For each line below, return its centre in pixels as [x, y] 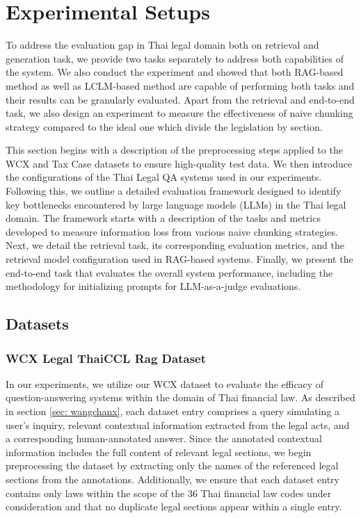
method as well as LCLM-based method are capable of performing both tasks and [180, 85]
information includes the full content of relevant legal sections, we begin [159, 452]
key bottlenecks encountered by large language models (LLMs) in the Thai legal [176, 204]
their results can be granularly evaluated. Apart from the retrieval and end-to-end [180, 99]
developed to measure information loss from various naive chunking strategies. [172, 231]
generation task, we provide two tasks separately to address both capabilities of [175, 58]
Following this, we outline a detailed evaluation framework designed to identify [174, 191]
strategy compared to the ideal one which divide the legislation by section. [164, 126]
